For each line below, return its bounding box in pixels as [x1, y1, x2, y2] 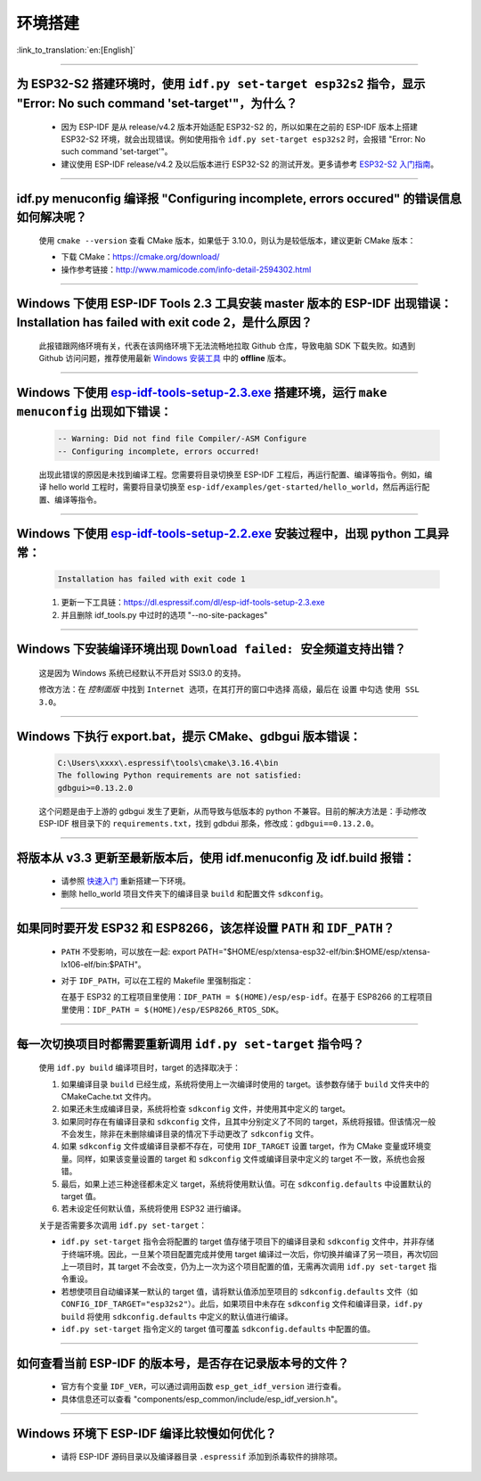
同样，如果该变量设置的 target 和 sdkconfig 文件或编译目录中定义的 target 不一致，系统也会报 [76, 1153, 426, 1164]
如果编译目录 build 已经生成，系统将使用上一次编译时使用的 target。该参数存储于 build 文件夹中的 [61, 1079, 429, 1090]
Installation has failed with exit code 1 [57, 574, 246, 584]
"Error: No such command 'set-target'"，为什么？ [16, 95, 298, 111]
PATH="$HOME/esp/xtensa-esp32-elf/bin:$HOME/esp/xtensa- [198, 946, 431, 958]
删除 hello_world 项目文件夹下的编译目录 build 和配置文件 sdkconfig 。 [61, 888, 329, 899]
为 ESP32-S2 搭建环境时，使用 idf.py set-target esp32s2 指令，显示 [16, 77, 426, 92]
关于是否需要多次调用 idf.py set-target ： [38, 1220, 208, 1230]
